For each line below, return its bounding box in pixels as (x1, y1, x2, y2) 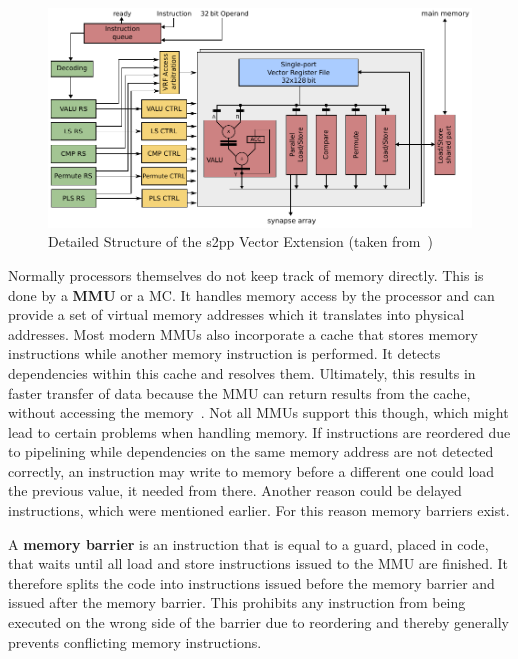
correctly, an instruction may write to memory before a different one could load (8, 460, 495, 481)
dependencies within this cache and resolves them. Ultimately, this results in (8, 362, 476, 383)
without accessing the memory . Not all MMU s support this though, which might (8, 402, 509, 423)
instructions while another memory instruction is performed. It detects (8, 343, 441, 364)
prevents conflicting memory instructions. (8, 631, 262, 652)
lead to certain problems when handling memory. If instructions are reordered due (8, 421, 511, 442)
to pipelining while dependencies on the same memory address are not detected (8, 441, 494, 462)
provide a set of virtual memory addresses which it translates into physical (8, 304, 465, 325)
